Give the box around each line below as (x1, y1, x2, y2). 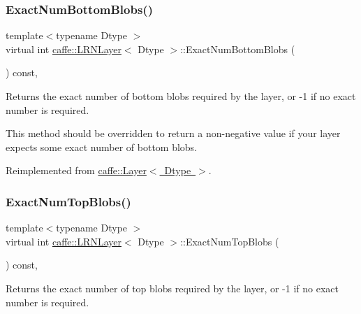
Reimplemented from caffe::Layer (6, 163, 147, 178)
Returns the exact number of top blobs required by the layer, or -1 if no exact (6, 280, 339, 295)
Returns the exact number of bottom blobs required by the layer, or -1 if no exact (6, 89, 356, 103)
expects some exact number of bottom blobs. (6, 139, 198, 154)
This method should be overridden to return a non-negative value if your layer (6, 126, 341, 141)
